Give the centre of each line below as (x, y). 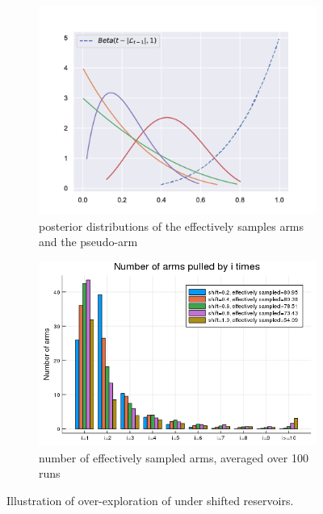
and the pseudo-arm (88, 242)
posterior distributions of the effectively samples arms (172, 226)
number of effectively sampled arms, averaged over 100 (174, 457)
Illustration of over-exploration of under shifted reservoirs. (150, 501)
